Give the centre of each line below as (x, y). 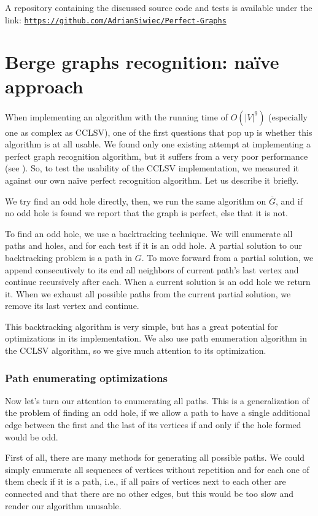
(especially (288, 116)
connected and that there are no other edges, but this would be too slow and (149, 494)
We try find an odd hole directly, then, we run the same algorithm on (136, 201)
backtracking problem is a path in (69, 257)
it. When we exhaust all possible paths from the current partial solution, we (148, 293)
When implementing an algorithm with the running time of (116, 116)
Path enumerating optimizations (86, 377)
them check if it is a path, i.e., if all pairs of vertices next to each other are (145, 481)
